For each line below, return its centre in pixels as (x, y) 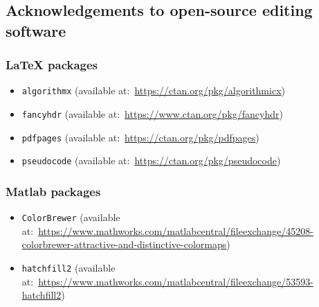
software (36, 30)
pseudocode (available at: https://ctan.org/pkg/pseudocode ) (151, 160)
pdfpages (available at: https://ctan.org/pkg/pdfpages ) (140, 137)
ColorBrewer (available (71, 217)
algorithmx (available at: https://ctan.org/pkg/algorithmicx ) (153, 90)
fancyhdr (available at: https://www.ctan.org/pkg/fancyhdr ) (152, 114)
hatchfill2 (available (69, 268)
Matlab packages (53, 191)
